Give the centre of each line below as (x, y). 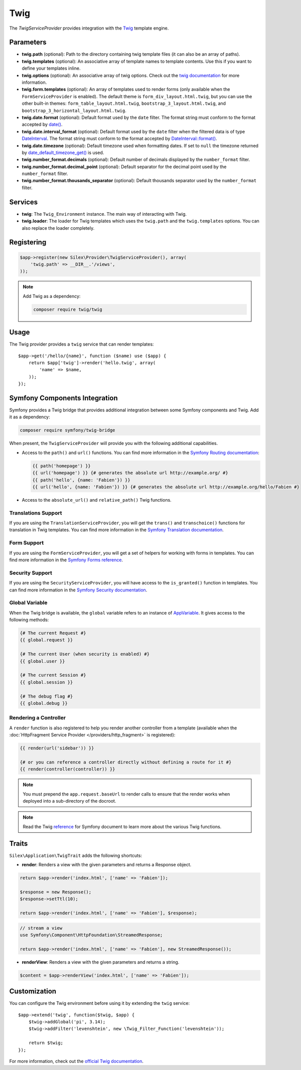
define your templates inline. (51, 68)
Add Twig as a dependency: (52, 296)
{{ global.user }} (42, 661)
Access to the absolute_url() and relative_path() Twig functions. (97, 500)
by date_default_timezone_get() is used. (63, 152)
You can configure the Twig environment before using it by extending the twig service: (100, 1003)
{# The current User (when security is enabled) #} (85, 654)
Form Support (27, 543)
